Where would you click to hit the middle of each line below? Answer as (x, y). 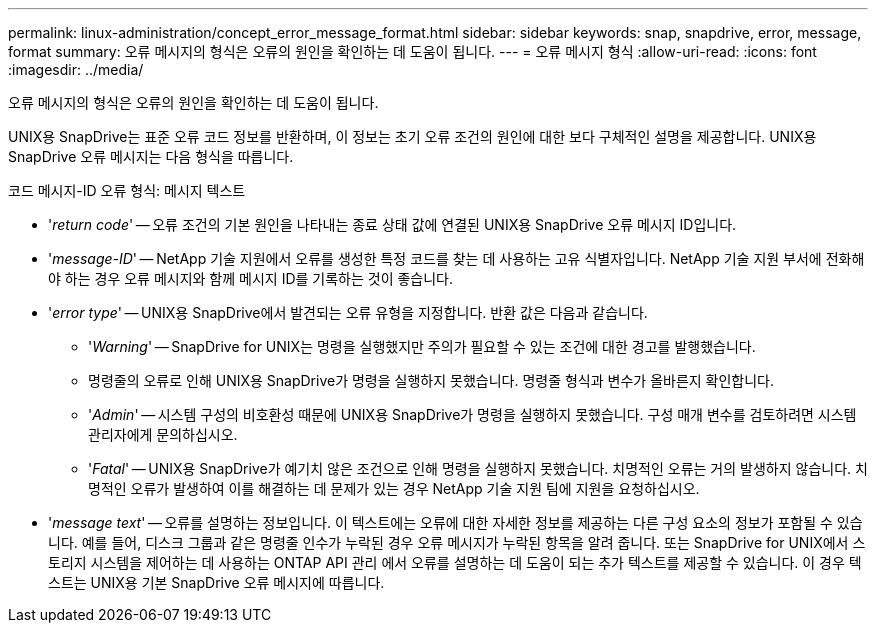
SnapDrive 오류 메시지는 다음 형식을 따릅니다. (151, 156)
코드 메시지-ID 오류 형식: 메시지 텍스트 (127, 190)
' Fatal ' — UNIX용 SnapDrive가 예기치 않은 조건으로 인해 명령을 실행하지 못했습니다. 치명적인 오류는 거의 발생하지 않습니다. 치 (478, 468)
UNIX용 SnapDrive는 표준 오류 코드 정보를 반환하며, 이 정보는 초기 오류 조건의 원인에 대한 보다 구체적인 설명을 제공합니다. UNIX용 (412, 136)
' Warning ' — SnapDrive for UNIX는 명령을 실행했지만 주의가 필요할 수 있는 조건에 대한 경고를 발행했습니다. (422, 346)
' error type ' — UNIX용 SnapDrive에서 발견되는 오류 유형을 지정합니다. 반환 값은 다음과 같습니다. (348, 312)
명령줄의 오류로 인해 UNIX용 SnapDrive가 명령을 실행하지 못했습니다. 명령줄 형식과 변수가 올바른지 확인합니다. (431, 380)
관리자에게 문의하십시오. (163, 434)
